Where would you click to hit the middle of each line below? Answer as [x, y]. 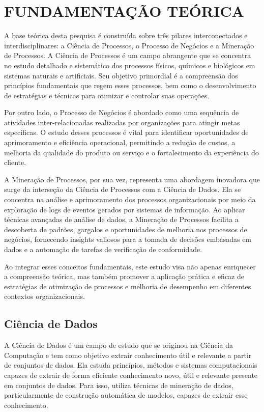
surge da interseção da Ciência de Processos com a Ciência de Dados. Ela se [123, 189]
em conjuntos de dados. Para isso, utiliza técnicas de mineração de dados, [119, 385]
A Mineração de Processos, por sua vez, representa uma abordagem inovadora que [132, 179]
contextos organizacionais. [45, 296]
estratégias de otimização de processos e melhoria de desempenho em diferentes [128, 286]
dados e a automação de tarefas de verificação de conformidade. [103, 249]
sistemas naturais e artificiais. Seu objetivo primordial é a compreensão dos [121, 75]
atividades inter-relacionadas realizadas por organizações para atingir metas [122, 122]
